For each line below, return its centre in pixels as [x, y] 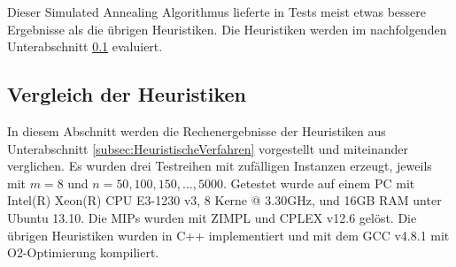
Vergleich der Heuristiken [127, 94]
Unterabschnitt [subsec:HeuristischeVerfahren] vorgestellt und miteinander [208, 148]
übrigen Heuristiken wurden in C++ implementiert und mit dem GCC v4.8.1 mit [228, 235]
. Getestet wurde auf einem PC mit [319, 183]
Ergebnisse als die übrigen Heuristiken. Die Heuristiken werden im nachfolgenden [227, 29]
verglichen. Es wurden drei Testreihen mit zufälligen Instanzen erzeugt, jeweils [220, 166]
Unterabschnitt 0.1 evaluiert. [85, 46]
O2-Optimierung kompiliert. [83, 252]
